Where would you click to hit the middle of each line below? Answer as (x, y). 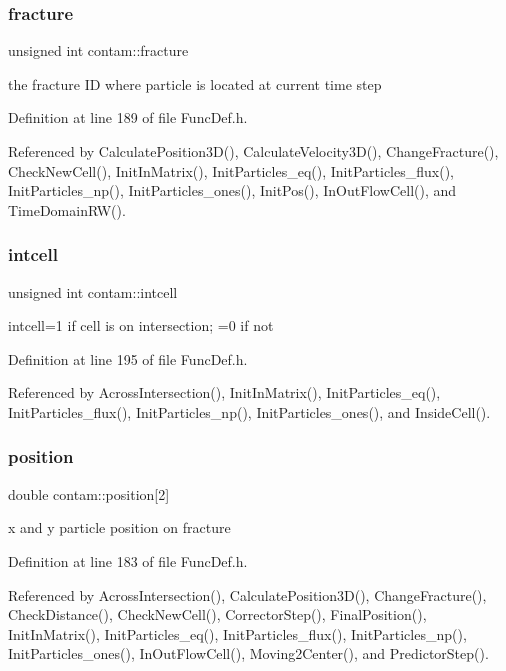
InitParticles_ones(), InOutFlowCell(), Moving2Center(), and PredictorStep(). (248, 653)
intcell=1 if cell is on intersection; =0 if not (141, 325)
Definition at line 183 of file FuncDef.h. (128, 560)
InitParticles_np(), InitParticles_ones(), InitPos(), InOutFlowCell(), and (232, 190)
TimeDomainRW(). (67, 209)
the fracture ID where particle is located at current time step (195, 83)
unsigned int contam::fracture (98, 50)
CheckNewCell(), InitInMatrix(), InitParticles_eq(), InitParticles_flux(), (231, 170)
